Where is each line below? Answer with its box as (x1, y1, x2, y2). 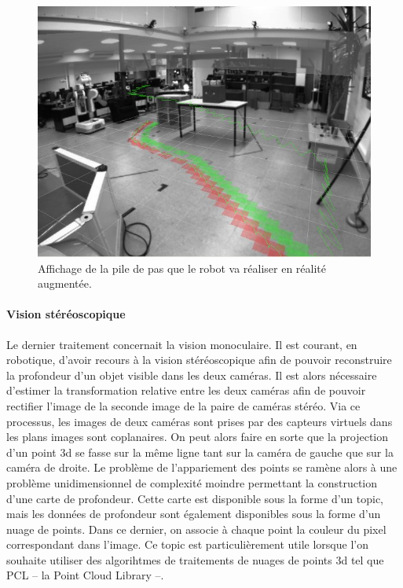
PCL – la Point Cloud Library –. (6, 567, 164, 583)
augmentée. (38, 275, 92, 292)
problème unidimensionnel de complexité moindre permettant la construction (6, 474, 378, 491)
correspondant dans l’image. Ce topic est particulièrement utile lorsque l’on (6, 536, 368, 553)
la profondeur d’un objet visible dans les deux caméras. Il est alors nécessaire (6, 366, 377, 383)
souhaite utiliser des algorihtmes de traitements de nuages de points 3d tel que (6, 551, 384, 568)
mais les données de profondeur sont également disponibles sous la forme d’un (6, 505, 381, 522)
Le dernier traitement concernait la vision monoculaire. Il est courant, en (6, 336, 357, 352)
